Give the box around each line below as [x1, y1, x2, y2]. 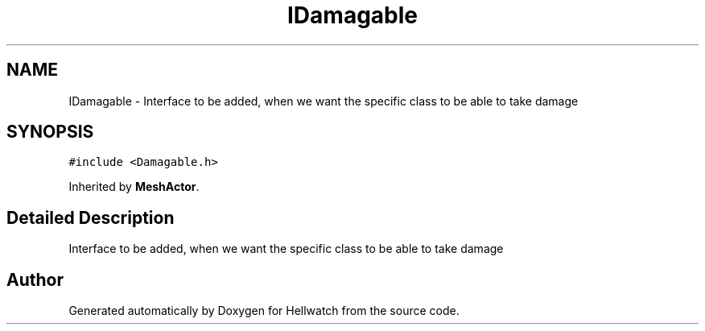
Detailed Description [6, 207, 175, 228]
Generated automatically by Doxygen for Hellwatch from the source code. [68, 304, 460, 318]
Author [6, 269, 64, 290]
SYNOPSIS [6, 122, 94, 143]
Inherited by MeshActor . [68, 180, 200, 194]
